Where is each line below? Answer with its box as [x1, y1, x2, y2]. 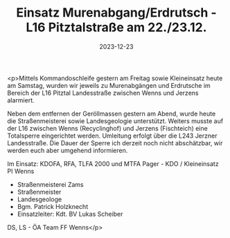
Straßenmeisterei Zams [17, 180, 85, 188]
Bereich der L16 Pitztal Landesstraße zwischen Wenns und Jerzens [7, 89, 199, 97]
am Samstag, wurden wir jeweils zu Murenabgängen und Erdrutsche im [7, 81, 211, 89]
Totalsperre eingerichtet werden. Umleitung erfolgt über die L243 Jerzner [7, 131, 218, 140]
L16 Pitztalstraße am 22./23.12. [26, 19, 207, 35]
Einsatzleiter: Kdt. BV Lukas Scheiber [17, 210, 123, 218]
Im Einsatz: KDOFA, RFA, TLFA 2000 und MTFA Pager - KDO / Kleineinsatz [7, 159, 220, 167]
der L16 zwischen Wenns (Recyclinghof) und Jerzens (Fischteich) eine [7, 124, 208, 132]
